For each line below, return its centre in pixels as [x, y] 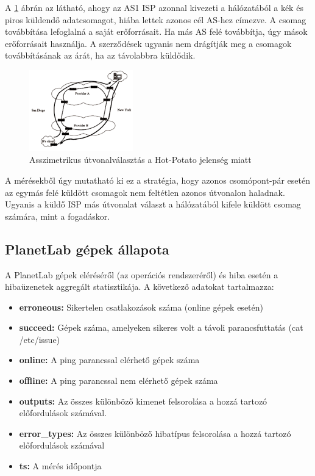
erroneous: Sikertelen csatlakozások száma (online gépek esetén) [141, 307]
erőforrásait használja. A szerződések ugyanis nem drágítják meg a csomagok [148, 43]
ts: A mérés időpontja [60, 466]
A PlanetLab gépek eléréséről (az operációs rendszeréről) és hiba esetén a [142, 274]
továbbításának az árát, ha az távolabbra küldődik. [100, 55]
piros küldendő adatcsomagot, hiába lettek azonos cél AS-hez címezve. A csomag [156, 19]
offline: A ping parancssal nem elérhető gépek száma [119, 380]
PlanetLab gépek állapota [87, 249]
